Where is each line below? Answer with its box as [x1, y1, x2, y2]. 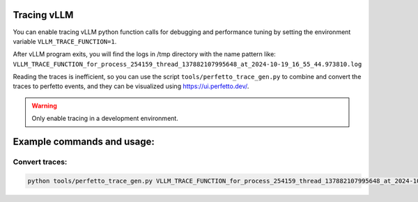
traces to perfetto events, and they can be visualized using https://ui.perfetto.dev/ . [13, 82, 249, 90]
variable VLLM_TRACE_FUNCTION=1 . [13, 37, 117, 45]
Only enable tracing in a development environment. [31, 115, 179, 123]
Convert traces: [13, 157, 68, 167]
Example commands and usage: [13, 136, 155, 148]
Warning [31, 101, 57, 110]
